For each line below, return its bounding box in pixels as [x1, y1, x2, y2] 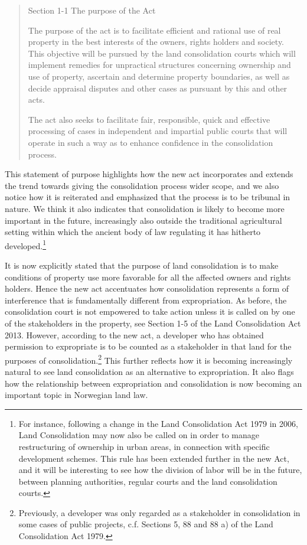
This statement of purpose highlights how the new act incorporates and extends [5, 168, 293, 180]
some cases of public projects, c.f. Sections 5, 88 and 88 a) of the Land [18, 518, 273, 530]
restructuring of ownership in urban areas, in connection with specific [18, 440, 270, 452]
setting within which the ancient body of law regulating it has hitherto [5, 226, 261, 238]
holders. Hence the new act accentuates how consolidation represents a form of [5, 282, 289, 295]
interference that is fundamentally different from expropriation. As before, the [5, 293, 287, 306]
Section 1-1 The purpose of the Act [28, 4, 156, 16]
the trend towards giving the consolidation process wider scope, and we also [5, 179, 279, 191]
